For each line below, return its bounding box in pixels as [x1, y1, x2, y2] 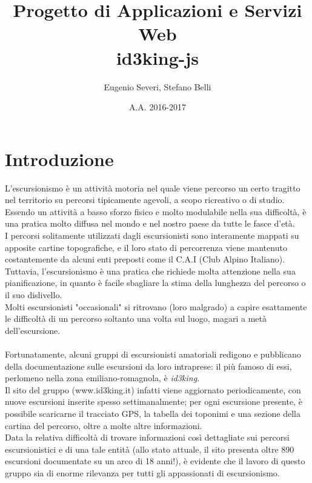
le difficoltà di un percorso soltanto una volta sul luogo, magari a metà [5, 312, 267, 325]
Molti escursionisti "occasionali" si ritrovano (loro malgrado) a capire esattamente [5, 300, 307, 313]
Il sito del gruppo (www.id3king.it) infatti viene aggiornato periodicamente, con [5, 383, 301, 396]
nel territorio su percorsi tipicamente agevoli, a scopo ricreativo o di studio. [5, 193, 285, 206]
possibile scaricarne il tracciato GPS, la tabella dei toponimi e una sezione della [5, 407, 300, 419]
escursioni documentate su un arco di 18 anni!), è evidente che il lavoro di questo [5, 455, 305, 467]
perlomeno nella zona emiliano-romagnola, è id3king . [5, 371, 200, 384]
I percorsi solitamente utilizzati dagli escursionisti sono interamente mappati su [5, 229, 299, 241]
